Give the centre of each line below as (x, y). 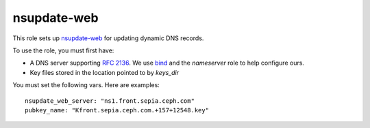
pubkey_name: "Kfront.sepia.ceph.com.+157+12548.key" (117, 110)
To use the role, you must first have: (63, 50)
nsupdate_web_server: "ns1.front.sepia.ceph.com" (110, 101)
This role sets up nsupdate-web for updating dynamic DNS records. (108, 38)
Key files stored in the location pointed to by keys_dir (104, 72)
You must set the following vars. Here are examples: (86, 85)
